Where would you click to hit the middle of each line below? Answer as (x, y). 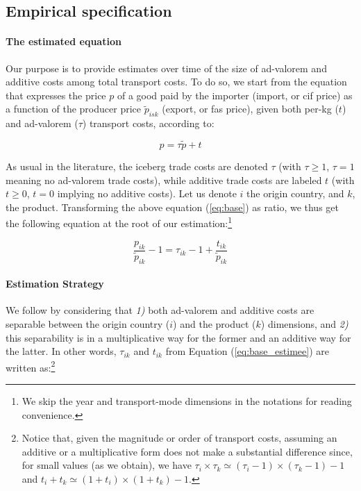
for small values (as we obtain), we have (107, 465)
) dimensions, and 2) (304, 323)
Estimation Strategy (55, 284)
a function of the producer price (73, 109)
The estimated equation (64, 41)
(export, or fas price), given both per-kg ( (250, 109)
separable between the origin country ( (88, 323)
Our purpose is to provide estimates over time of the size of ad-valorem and (166, 68)
